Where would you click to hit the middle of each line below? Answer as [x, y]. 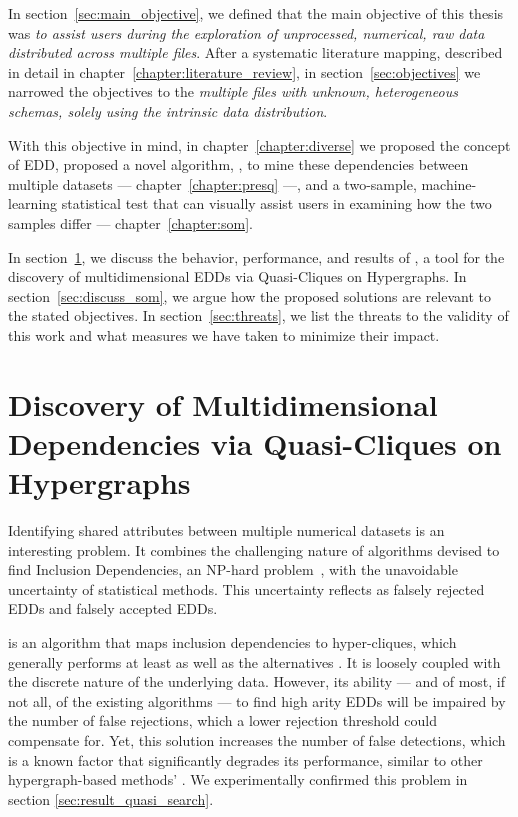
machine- [449, 183]
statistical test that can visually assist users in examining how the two [276, 203]
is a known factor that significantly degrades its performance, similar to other [245, 759]
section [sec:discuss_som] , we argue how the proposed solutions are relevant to [250, 295]
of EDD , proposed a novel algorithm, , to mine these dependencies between [238, 164]
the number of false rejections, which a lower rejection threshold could [222, 720]
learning [33, 203]
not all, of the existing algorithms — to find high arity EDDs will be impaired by [257, 700]
